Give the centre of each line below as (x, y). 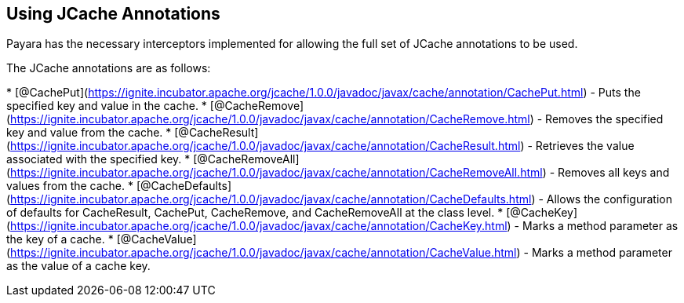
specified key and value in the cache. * (107, 106)
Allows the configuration (609, 199)
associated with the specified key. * (98, 159)
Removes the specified (604, 119)
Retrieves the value (585, 146)
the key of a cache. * (60, 239)
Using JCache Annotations (113, 14)
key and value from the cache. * (89, 133)
